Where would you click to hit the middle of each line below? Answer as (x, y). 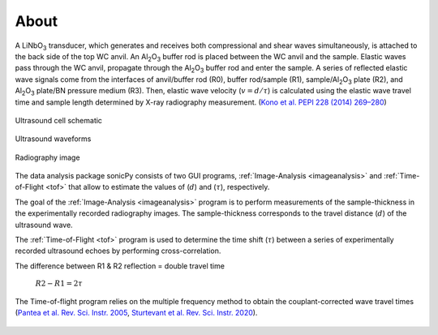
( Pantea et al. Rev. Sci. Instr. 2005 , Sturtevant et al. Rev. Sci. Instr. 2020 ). (136, 313)
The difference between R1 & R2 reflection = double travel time (120, 266)
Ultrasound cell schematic (59, 120)
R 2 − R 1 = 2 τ (59, 283)
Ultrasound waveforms (53, 139)
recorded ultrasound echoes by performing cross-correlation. (118, 251)
